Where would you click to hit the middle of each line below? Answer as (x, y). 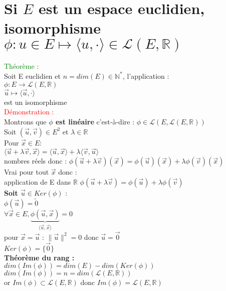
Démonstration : (29, 112)
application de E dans (38, 181)
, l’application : (146, 76)
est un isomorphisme (36, 102)
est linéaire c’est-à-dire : (95, 121)
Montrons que (25, 121)
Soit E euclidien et (32, 76)
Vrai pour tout (27, 172)
